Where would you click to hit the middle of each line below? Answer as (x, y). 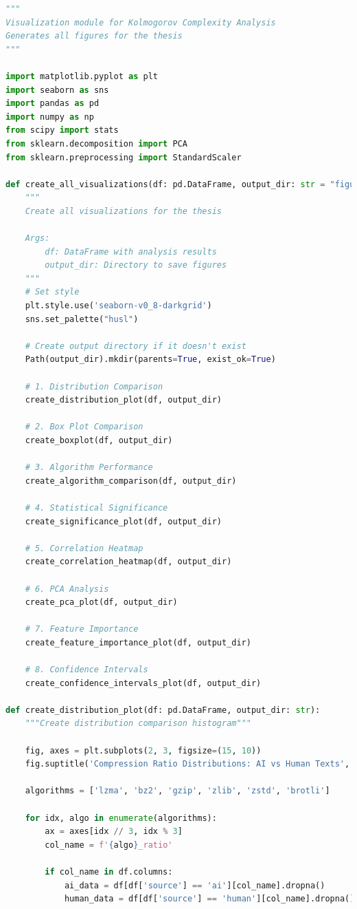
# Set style (52, 292)
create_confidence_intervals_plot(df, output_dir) (143, 683)
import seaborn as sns (57, 90)
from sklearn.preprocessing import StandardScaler (124, 157)
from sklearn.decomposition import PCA (96, 143)
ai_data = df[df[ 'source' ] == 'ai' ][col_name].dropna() (195, 885)
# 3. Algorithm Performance (89, 468)
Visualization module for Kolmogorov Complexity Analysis (141, 22)
